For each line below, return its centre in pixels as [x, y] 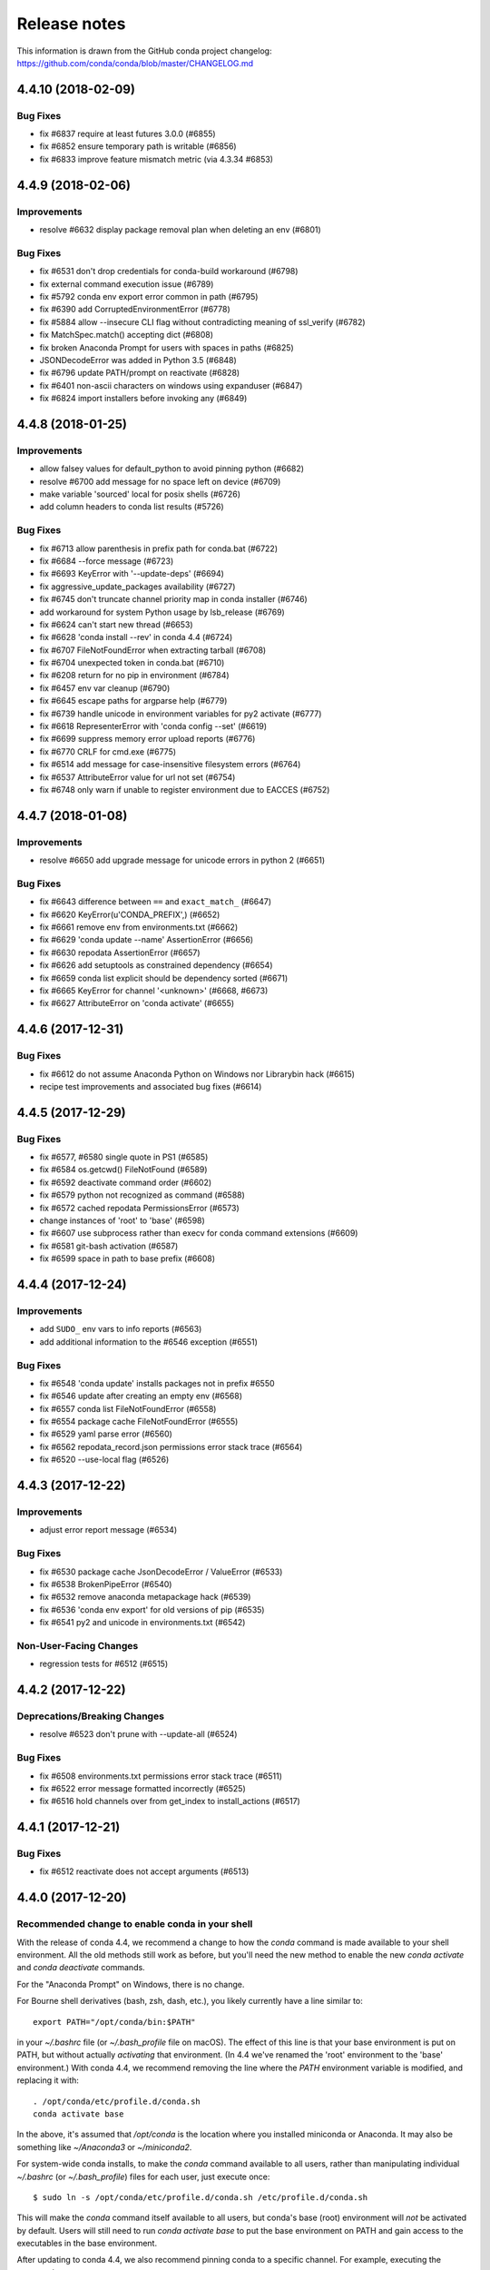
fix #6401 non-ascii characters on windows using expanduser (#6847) [171, 385]
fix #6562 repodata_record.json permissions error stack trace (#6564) [171, 1446]
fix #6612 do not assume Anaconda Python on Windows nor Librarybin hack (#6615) [197, 1074]
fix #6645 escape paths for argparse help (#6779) [133, 701]
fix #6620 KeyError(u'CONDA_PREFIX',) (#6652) [130, 914]
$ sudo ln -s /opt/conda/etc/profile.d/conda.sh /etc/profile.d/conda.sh [201, 2197]
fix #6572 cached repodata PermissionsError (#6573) [139, 1208]
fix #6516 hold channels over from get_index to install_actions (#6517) [170, 1801]
